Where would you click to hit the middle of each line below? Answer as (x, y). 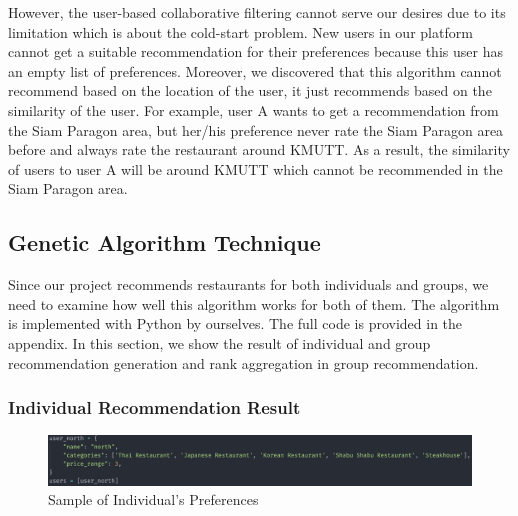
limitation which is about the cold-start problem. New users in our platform (240, 31)
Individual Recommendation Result (154, 407)
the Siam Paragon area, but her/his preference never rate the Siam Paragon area (256, 129)
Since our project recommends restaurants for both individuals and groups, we (248, 284)
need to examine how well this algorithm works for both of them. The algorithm (254, 303)
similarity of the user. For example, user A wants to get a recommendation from (253, 109)
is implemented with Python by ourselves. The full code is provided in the (235, 323)
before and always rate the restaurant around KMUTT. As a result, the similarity (259, 149)
